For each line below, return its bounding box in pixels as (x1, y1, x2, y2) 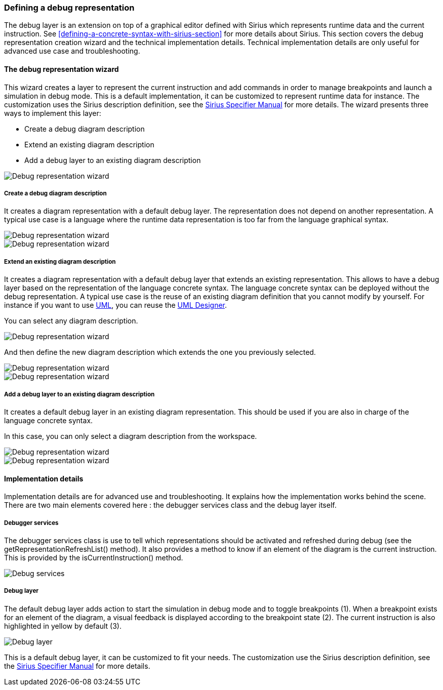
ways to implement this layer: (4, 108, 101, 117)
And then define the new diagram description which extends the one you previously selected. (4, 348, 316, 357)
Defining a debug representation (4, 3, 135, 13)
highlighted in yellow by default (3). (4, 621, 122, 630)
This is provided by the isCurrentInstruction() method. (4, 553, 183, 562)
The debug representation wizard (4, 64, 119, 73)
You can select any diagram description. (4, 316, 138, 326)
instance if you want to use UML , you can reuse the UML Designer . (4, 301, 227, 310)
